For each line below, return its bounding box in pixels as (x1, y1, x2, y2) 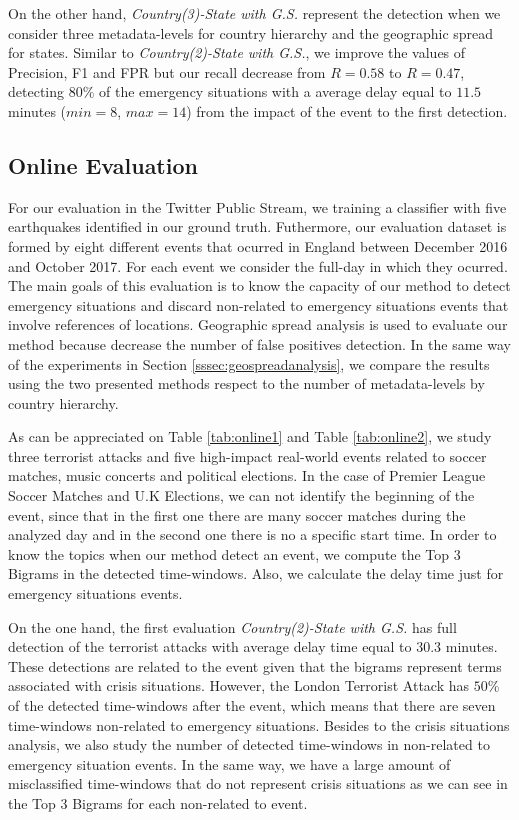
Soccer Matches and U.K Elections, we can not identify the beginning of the (8, 485, 475, 506)
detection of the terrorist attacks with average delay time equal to (8, 636, 412, 657)
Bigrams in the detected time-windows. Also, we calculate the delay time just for (8, 563, 504, 584)
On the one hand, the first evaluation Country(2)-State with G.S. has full (8, 616, 457, 637)
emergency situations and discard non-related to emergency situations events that (8, 294, 509, 315)
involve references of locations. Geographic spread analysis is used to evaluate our (8, 314, 508, 335)
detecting (8, 81, 64, 102)
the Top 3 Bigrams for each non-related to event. (8, 792, 308, 813)
